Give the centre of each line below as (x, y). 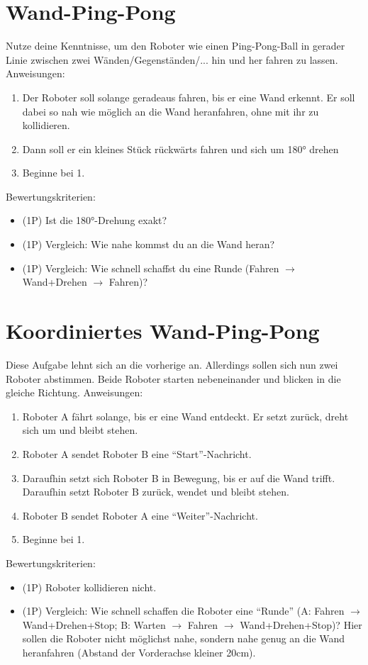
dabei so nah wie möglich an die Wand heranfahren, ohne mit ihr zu (171, 111)
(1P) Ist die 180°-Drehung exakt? (95, 220)
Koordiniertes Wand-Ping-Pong (163, 331)
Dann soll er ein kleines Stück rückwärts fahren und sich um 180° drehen (180, 149)
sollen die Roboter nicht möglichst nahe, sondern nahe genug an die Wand (184, 638)
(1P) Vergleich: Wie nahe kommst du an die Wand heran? (149, 244)
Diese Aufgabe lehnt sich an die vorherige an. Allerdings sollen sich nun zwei (172, 364)
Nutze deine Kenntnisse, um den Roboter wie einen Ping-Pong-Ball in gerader (175, 46)
